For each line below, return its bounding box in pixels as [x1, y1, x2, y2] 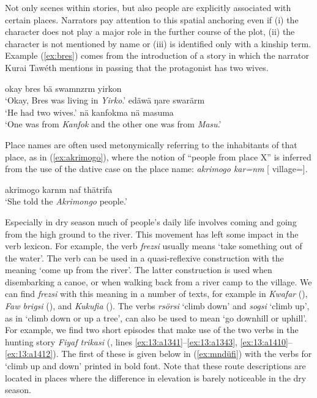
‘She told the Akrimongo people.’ [5, 195, 127, 208]
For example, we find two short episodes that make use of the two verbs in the [5, 323, 299, 336]
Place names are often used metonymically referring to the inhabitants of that [5, 138, 297, 151]
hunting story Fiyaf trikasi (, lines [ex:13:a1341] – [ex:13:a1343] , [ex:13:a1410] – [5, 335, 293, 348]
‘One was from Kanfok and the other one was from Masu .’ [5, 118, 222, 130]
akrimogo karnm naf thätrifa [5, 182, 113, 195]
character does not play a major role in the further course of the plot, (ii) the [5, 25, 295, 38]
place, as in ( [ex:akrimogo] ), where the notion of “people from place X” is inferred [5, 150, 311, 163]
